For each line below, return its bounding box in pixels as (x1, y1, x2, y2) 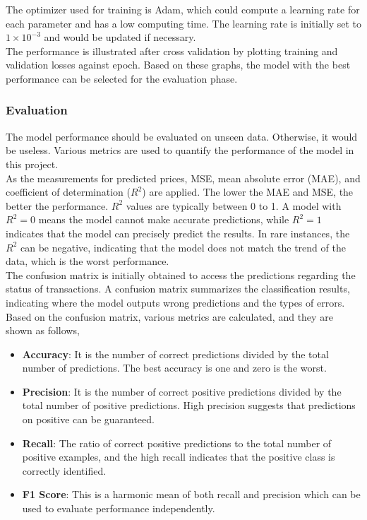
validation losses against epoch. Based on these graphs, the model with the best (6, 57, 351, 72)
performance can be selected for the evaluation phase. (6, 71, 238, 85)
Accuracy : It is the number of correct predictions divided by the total (22, 346, 329, 361)
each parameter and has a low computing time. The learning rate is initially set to (6, 16, 361, 30)
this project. (6, 156, 59, 171)
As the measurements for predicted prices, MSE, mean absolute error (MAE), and (6, 170, 361, 185)
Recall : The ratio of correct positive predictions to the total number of (22, 435, 332, 450)
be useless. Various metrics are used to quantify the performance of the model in (6, 143, 354, 158)
